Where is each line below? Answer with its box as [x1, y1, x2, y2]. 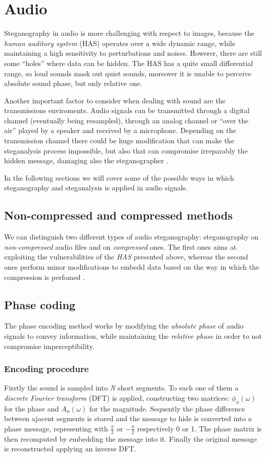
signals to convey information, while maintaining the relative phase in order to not [4, 331, 262, 341]
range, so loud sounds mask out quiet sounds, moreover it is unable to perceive [4, 68, 251, 78]
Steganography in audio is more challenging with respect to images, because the [4, 28, 255, 38]
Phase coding [4, 296, 76, 312]
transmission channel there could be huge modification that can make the [4, 135, 234, 146]
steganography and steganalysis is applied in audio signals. [4, 182, 188, 193]
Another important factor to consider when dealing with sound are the [4, 95, 226, 105]
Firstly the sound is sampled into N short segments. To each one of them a [4, 382, 239, 393]
